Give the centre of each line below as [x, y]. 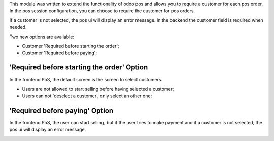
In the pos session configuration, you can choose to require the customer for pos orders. [102, 11]
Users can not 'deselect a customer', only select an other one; [87, 96]
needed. [18, 27]
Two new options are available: [42, 37]
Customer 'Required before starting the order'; [71, 46]
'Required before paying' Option [61, 110]
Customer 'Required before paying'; [60, 53]
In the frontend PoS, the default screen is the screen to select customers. [86, 80]
